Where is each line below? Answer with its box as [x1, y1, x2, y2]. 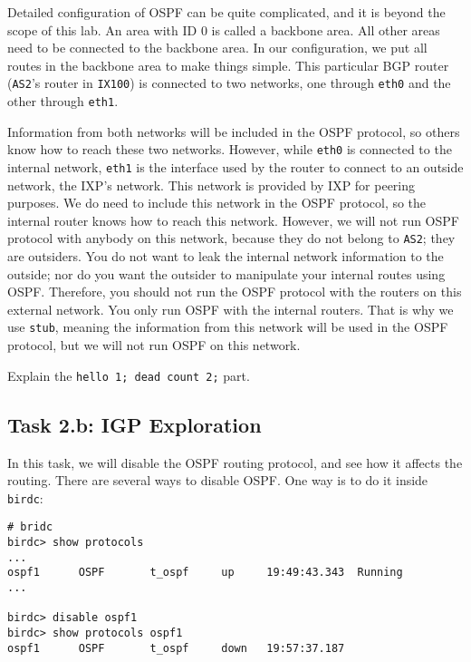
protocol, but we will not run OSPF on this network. [7, 336, 301, 355]
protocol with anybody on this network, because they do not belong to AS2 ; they [7, 229, 456, 248]
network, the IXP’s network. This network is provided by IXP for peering [7, 175, 416, 194]
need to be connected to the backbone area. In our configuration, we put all [7, 38, 428, 57]
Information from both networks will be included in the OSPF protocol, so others [7, 122, 460, 141]
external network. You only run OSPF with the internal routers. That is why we [7, 299, 454, 318]
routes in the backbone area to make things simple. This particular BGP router [7, 55, 449, 74]
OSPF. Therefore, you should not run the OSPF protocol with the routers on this [7, 282, 462, 301]
